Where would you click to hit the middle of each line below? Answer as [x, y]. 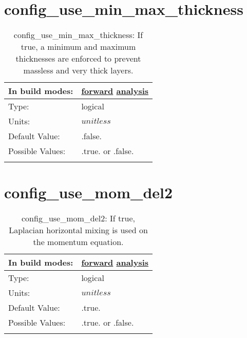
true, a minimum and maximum [78, 47]
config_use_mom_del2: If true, [79, 218]
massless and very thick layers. [78, 70]
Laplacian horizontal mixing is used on [78, 230]
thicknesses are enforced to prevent [78, 59]
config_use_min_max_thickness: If [78, 35]
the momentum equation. [78, 242]
